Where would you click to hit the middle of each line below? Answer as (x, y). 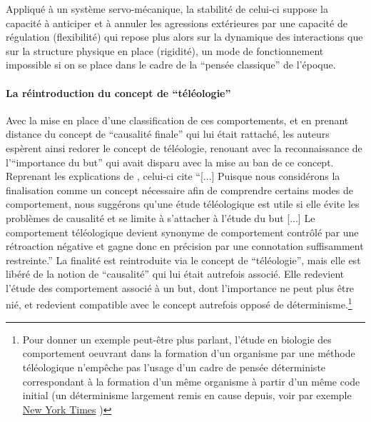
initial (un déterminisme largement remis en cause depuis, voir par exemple (187, 395)
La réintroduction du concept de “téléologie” (118, 92)
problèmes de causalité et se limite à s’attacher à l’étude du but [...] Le (161, 217)
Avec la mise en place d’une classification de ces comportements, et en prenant (177, 120)
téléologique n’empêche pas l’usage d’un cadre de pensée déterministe (174, 367)
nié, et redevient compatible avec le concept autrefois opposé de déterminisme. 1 (179, 303)
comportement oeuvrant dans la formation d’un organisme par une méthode (189, 353)
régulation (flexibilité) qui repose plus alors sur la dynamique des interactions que (184, 37)
